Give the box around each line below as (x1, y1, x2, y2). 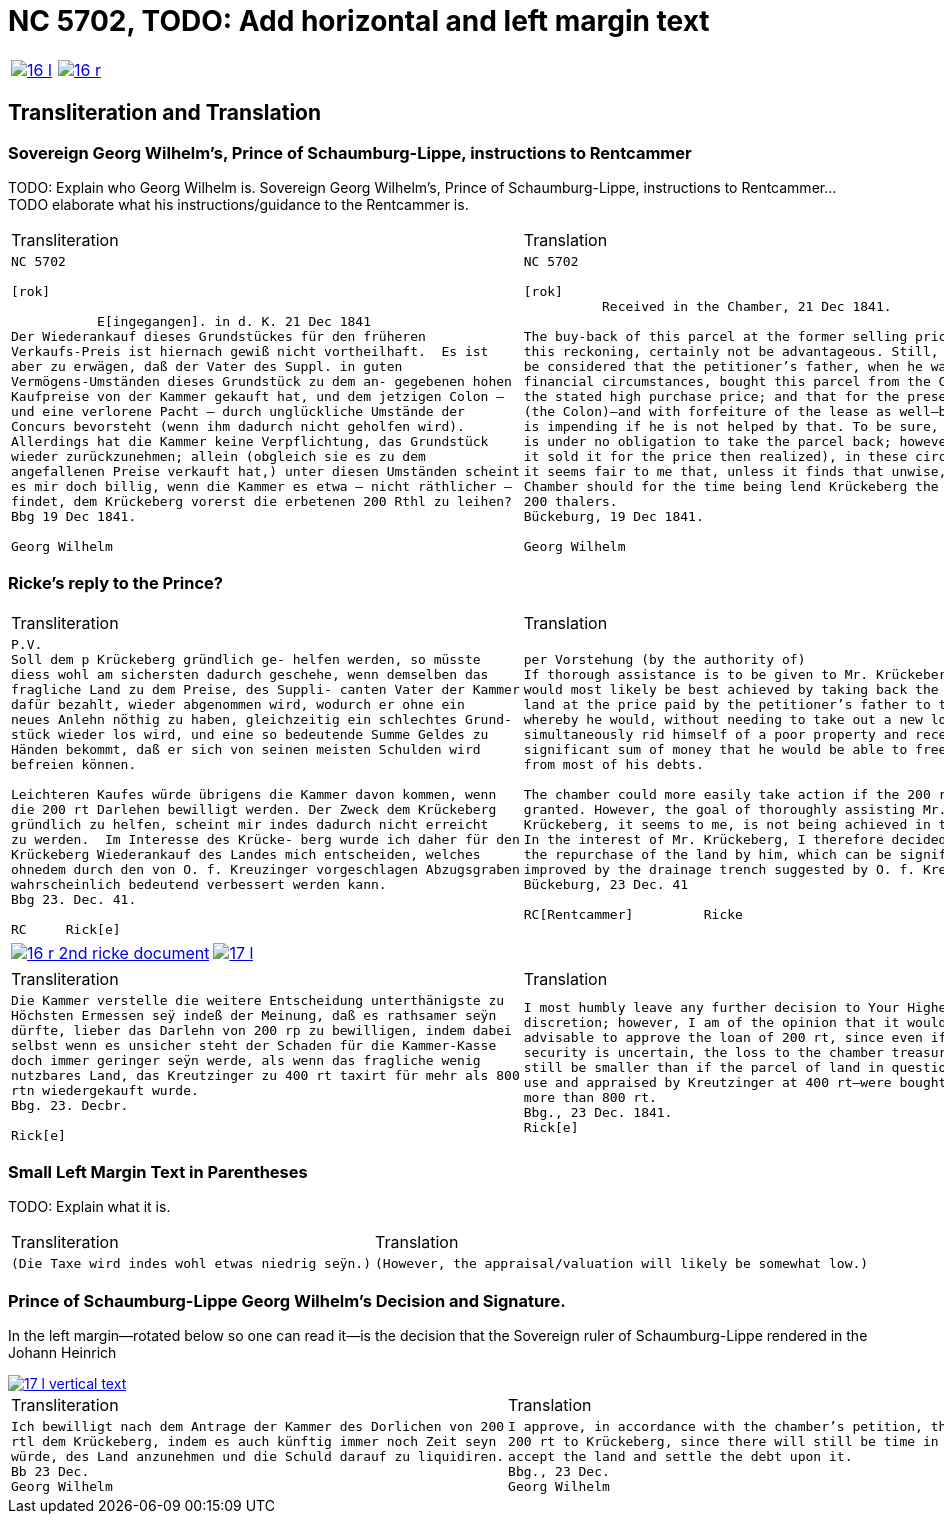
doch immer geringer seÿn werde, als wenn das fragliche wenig (11, 1052, 481, 1068)
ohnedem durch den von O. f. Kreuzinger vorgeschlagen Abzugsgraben (11, 861, 520, 877)
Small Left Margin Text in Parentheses (8, 1162, 308, 1183)
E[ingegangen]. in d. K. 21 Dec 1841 (97, 313, 372, 329)
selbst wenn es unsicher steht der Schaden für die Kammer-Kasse (11, 1037, 497, 1053)
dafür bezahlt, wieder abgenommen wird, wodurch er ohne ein (11, 696, 465, 712)
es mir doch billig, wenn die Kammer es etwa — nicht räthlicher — (11, 478, 512, 494)
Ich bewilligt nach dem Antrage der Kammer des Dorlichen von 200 (11, 1419, 505, 1435)
